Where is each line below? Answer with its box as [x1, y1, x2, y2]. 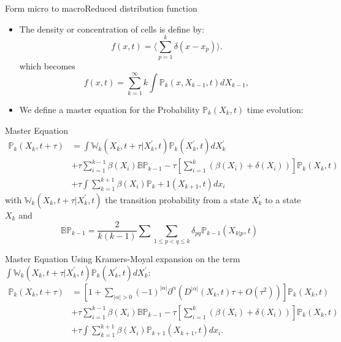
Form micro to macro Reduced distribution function [5, 2, 197, 14]
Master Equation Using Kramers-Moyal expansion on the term [5, 252, 240, 265]
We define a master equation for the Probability [19, 103, 200, 116]
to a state [265, 193, 301, 206]
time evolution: [247, 103, 304, 116]
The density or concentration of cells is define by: [19, 22, 205, 35]
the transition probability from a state [105, 193, 249, 206]
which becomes [19, 60, 75, 72]
